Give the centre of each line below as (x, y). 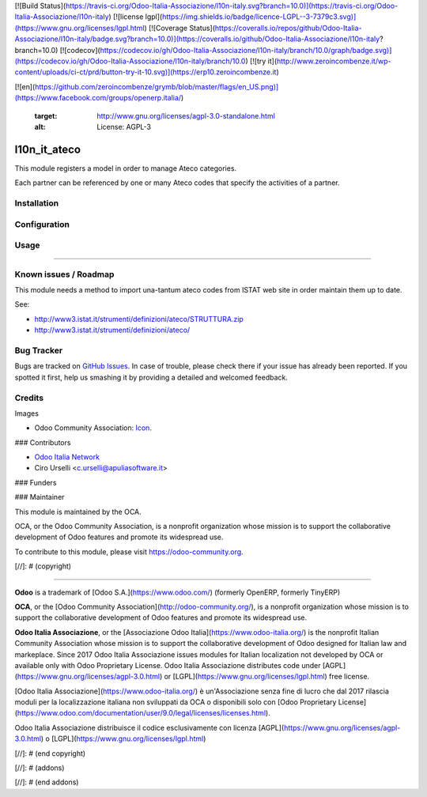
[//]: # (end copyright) (50, 753)
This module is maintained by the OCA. (78, 512)
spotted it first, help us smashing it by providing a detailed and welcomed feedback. (151, 377)
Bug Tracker (39, 350)
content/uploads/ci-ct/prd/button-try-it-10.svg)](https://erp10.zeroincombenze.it (145, 72)
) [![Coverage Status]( (179, 28)
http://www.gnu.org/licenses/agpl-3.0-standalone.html (186, 115)
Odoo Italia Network (67, 457)
